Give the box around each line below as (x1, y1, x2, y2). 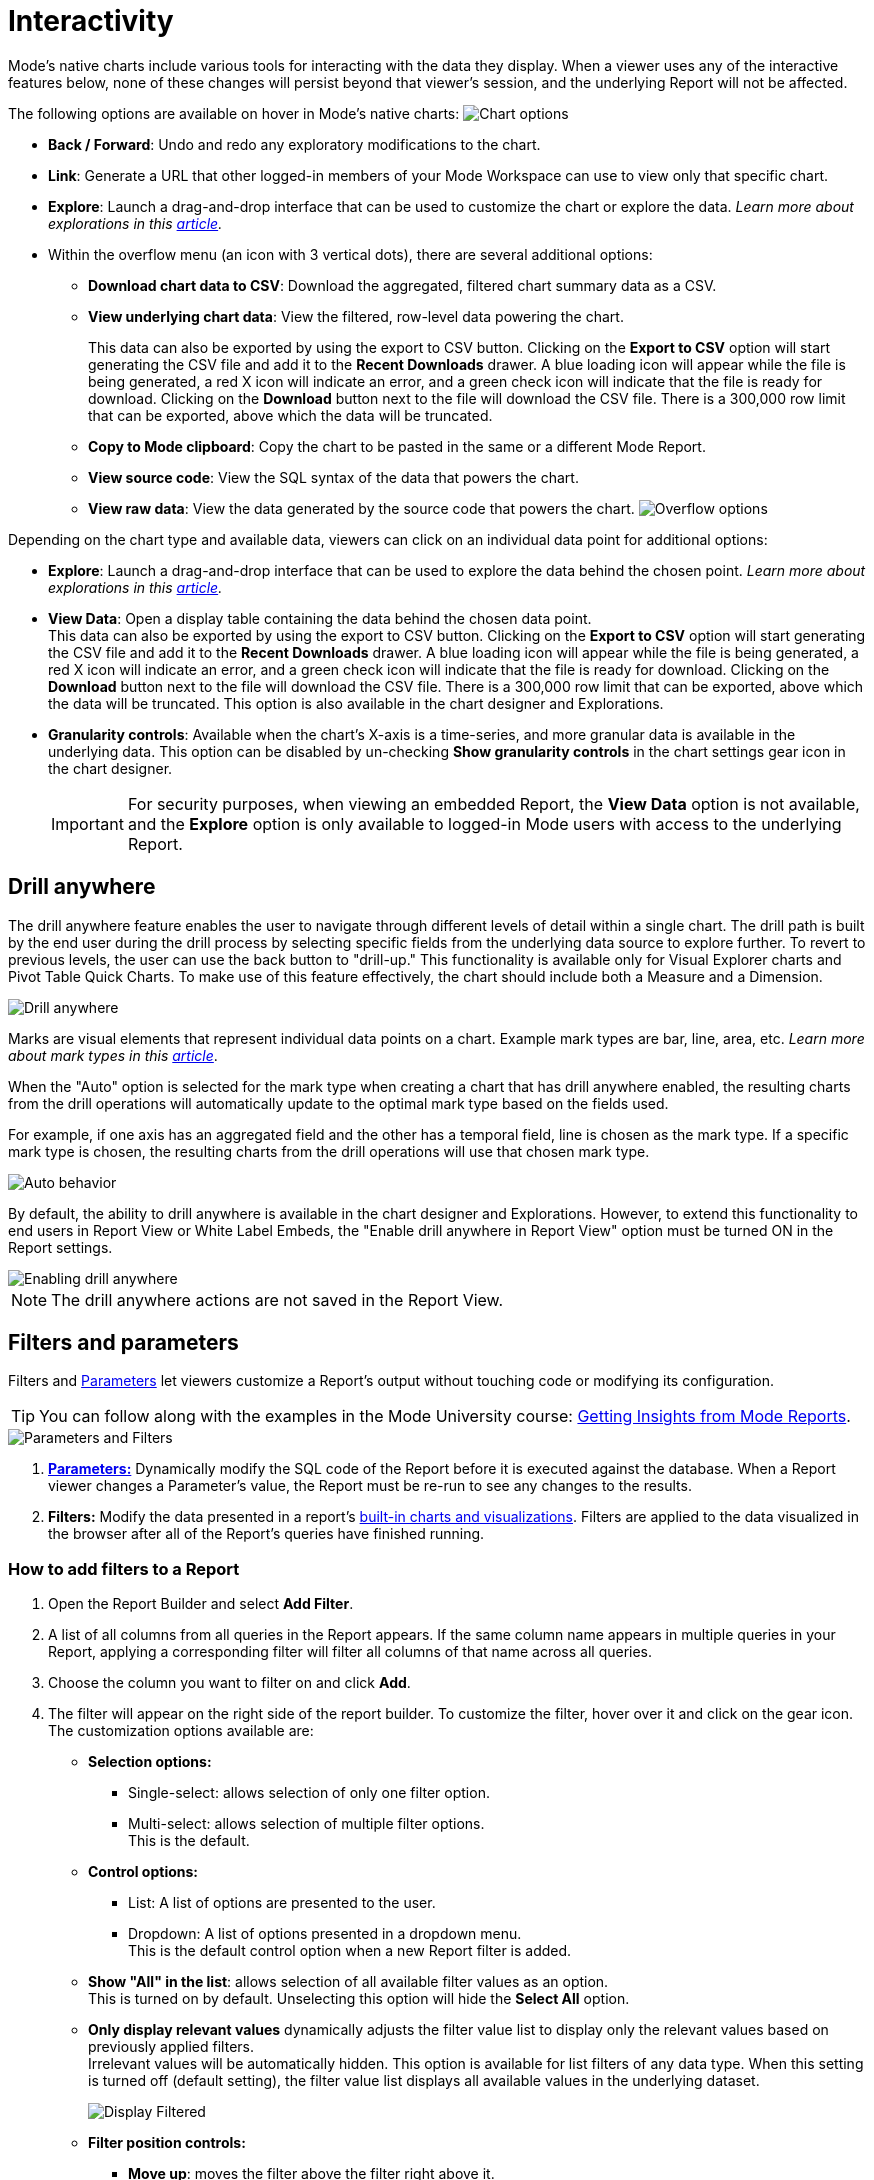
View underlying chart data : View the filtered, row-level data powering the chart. (88, 307, 624, 325)
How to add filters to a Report (8, 1558, 240, 1579)
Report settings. (8, 1238, 113, 1256)
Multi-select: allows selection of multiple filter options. (128, 1815, 485, 1833)
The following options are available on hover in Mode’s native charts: (8, 104, 460, 122)
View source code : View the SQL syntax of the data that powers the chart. (88, 468, 579, 486)
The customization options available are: (48, 1722, 314, 1740)
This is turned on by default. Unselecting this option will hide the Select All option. (88, 1990, 630, 2008)
